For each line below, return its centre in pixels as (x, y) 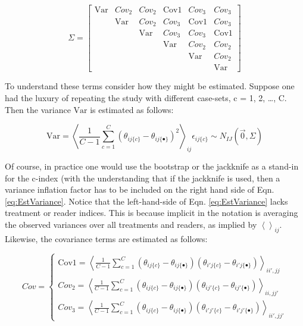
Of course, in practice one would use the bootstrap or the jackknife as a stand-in (152, 166)
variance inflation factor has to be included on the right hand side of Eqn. (140, 189)
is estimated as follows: (132, 109)
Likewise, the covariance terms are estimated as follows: (106, 238)
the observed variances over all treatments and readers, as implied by (131, 225)
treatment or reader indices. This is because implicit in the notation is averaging (151, 213)
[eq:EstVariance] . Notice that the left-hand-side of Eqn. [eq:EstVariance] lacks (146, 201)
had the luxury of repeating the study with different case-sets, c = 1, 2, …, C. (146, 98)
